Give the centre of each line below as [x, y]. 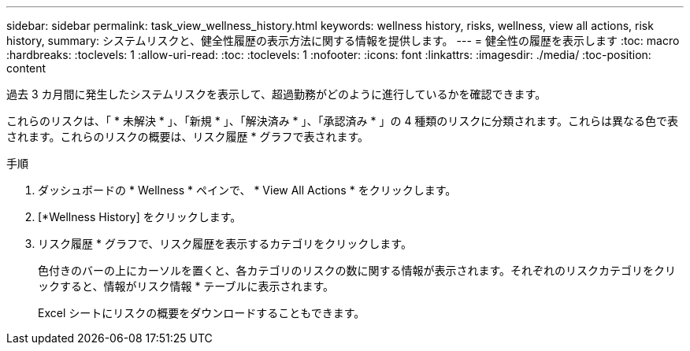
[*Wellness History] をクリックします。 [140, 217]
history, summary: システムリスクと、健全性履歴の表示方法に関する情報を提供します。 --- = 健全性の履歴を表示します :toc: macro [343, 41]
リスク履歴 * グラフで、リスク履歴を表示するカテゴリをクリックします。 [225, 244]
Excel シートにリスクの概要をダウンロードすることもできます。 [202, 313]
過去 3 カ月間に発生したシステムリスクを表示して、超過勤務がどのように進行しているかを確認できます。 [276, 94]
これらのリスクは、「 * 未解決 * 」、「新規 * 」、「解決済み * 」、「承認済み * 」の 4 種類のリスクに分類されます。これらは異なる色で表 [342, 121]
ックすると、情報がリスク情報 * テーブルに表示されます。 [186, 286]
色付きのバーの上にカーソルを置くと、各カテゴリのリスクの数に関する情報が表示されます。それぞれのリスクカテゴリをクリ [357, 270]
